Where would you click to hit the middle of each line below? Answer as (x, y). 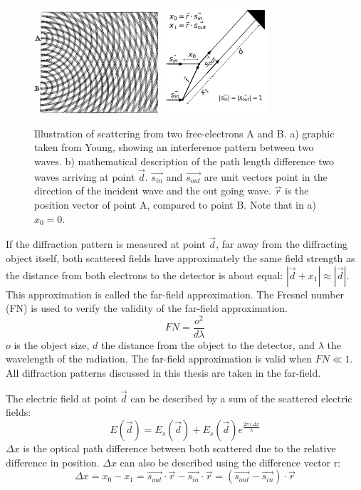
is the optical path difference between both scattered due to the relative (179, 448)
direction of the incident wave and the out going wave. (153, 191)
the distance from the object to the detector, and (208, 344)
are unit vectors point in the (266, 176)
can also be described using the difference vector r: (230, 462)
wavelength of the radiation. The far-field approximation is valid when (159, 359)
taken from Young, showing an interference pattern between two (174, 147)
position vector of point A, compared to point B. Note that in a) (175, 204)
